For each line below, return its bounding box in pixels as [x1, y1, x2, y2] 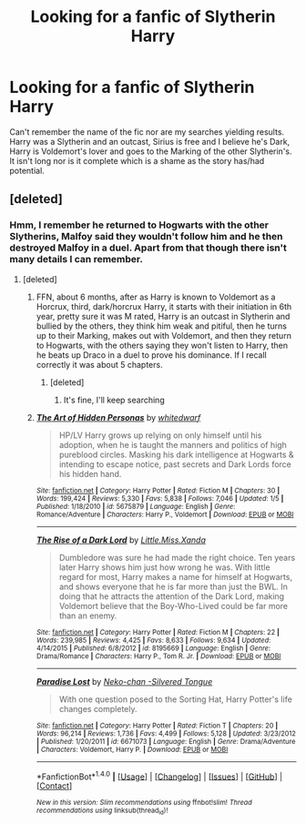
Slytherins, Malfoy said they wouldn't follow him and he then [9, 230, 283, 243]
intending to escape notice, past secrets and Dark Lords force [58, 458, 291, 470]
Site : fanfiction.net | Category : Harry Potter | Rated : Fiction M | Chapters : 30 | [36, 485, 280, 495]
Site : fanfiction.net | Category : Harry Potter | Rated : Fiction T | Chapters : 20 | [36, 721, 279, 730]
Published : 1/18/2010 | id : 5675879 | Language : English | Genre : [36, 502, 236, 511]
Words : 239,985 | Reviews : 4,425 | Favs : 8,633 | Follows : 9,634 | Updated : [36, 636, 271, 645]
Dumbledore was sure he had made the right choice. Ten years [58, 552, 296, 563]
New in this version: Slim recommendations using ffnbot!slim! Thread [36, 799, 252, 808]
